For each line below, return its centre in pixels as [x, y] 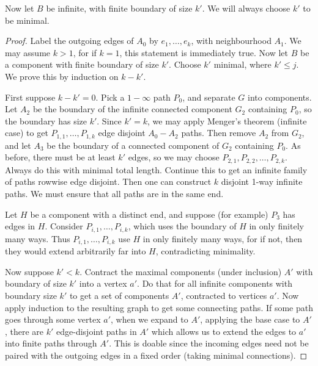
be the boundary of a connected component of [133, 145]
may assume [28, 52]
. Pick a [110, 97]
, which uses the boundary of [182, 226]
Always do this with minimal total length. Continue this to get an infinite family [156, 169]
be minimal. [27, 20]
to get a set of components [119, 295]
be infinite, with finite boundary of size [119, 8]
